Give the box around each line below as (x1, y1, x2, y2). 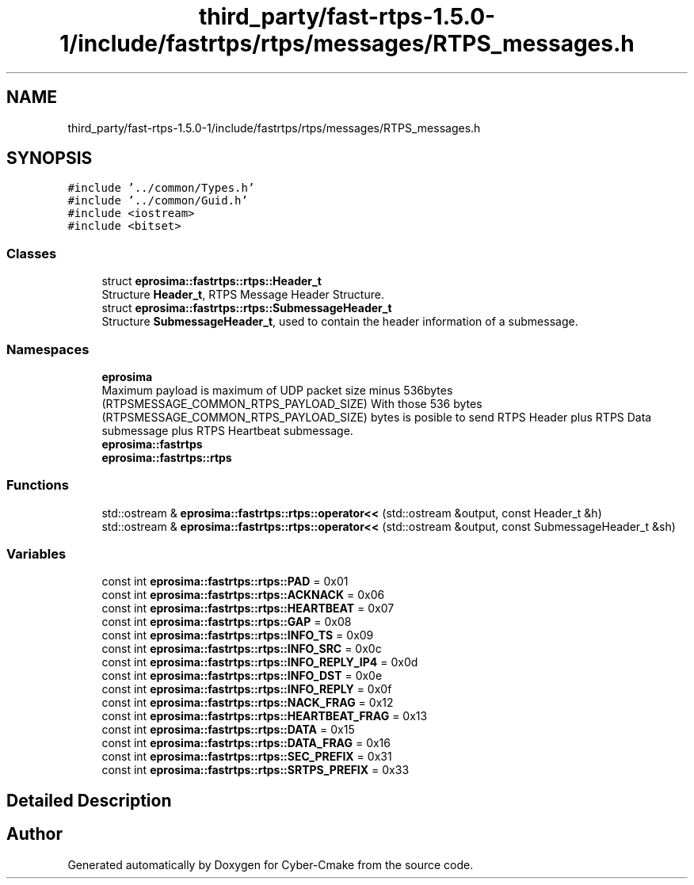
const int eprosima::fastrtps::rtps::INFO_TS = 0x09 (101, 628, 374, 643)
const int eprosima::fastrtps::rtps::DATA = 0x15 (101, 723, 355, 737)
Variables (6, 546, 67, 563)
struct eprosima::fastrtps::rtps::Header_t (101, 274, 322, 288)
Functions (6, 477, 69, 494)
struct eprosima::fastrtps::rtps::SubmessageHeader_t (101, 301, 392, 315)
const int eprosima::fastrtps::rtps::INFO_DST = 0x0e (101, 669, 383, 683)
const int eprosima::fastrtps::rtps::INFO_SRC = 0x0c (101, 642, 382, 656)
